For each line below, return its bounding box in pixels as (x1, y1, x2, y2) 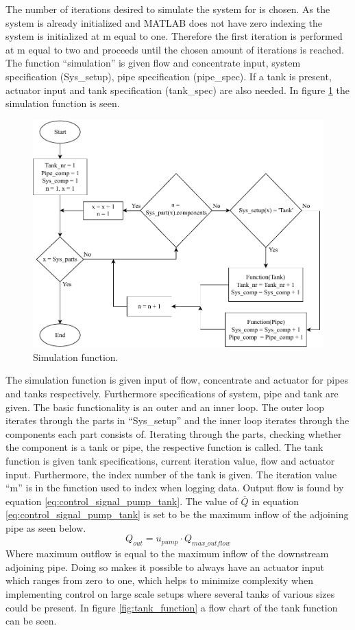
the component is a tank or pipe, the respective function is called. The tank (5, 440, 323, 454)
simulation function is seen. (5, 96, 120, 110)
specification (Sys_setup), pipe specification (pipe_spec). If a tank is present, (5, 69, 332, 83)
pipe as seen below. (5, 520, 86, 535)
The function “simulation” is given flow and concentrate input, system (5, 56, 301, 70)
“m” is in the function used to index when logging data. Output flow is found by (5, 480, 344, 495)
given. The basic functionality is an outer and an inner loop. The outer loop (5, 399, 325, 414)
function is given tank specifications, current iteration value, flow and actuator (5, 453, 335, 467)
